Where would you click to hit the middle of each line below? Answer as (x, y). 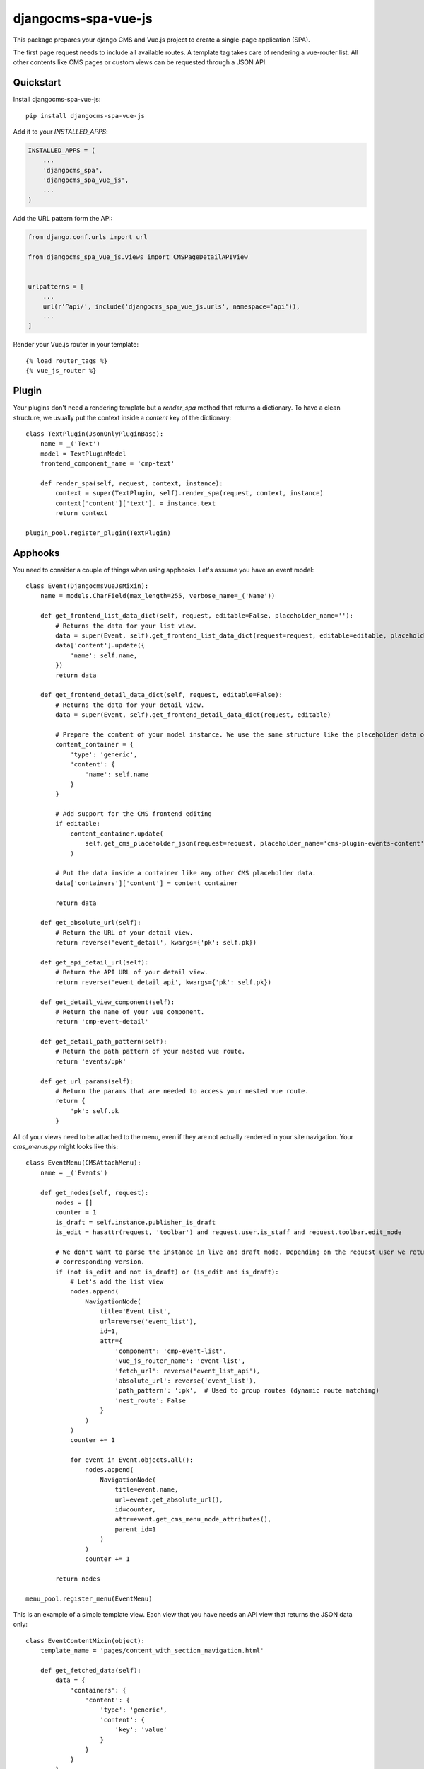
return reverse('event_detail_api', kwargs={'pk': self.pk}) (164, 982)
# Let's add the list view (117, 1282)
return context (82, 513)
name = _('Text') (70, 444)
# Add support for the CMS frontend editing (134, 814)
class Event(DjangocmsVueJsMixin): (87, 586)
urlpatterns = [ (56, 286)
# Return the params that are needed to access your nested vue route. (182, 1091)
